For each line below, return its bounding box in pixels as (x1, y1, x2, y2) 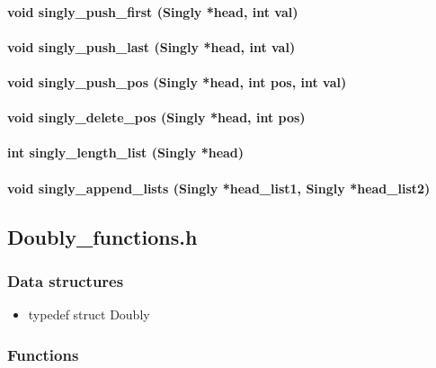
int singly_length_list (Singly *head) (7, 143, 245, 162)
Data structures (7, 269, 124, 292)
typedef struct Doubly (28, 305, 150, 324)
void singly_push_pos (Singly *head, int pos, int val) (7, 72, 347, 91)
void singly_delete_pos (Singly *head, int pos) (7, 108, 306, 127)
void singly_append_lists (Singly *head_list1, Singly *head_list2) (7, 178, 431, 197)
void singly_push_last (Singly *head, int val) (7, 37, 296, 56)
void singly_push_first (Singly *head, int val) (7, 2, 298, 21)
